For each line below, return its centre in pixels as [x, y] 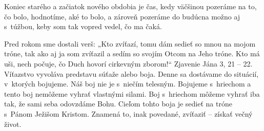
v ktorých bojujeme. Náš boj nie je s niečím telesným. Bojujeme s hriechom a [128, 84]
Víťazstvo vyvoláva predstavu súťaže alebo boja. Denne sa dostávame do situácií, [131, 73]
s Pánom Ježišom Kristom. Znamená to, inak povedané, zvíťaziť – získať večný [128, 113]
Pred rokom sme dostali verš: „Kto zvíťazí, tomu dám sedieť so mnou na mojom [130, 43]
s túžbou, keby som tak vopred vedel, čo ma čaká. [83, 26]
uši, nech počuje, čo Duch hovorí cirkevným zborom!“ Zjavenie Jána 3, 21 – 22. [128, 63]
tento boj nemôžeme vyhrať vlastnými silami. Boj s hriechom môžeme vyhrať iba [132, 93]
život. [13, 124]
